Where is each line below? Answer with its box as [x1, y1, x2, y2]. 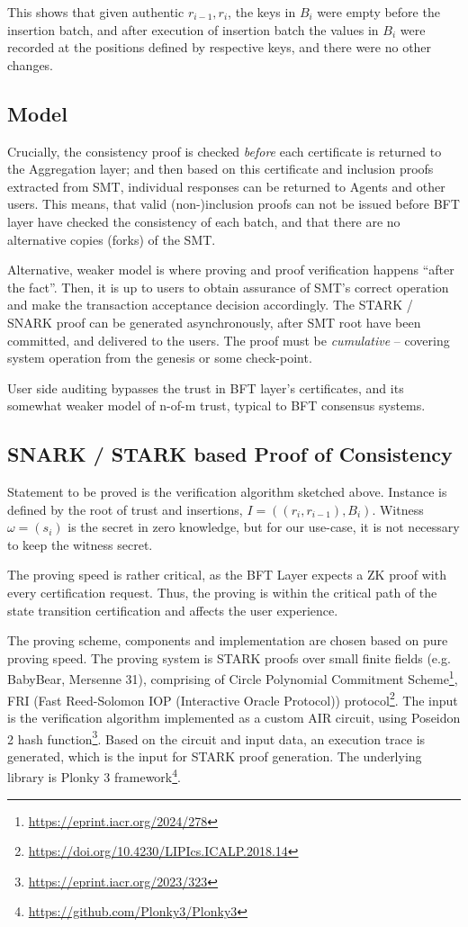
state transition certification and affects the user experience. [7, 600, 338, 619]
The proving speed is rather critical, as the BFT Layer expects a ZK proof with [7, 565, 446, 584]
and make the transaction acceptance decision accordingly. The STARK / [7, 295, 413, 314]
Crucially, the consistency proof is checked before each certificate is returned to [7, 141, 442, 160]
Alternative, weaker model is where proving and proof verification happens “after [7, 260, 454, 279]
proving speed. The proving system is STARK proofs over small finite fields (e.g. [7, 648, 451, 667]
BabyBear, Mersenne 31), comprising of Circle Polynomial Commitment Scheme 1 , [7, 667, 458, 688]
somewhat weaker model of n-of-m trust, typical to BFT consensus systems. [7, 396, 426, 415]
